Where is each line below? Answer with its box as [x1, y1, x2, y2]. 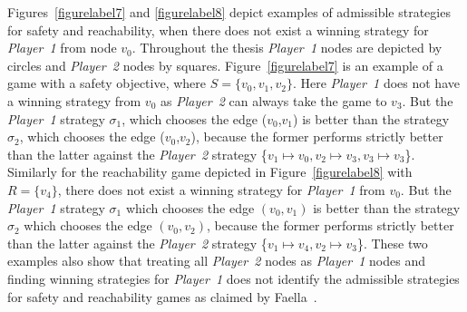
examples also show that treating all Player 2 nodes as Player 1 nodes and [7, 251, 426, 270]
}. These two [356, 233, 428, 252]
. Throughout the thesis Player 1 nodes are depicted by [131, 38, 443, 57]
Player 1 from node [7, 38, 117, 57]
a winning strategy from [7, 91, 141, 110]
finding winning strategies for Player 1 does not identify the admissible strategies [7, 268, 460, 288]
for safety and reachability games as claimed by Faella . [7, 287, 317, 306]
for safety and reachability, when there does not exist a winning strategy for [7, 20, 429, 39]
